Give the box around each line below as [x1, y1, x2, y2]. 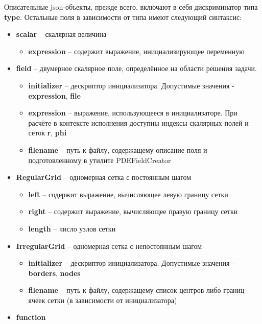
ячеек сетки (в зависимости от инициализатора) [28, 294, 177, 305]
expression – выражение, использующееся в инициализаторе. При [28, 107, 237, 118]
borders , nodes [28, 267, 81, 278]
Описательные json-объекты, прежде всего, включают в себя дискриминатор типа [4, 2, 258, 12]
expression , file [28, 90, 81, 101]
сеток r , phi [28, 127, 67, 138]
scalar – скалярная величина [16, 29, 107, 39]
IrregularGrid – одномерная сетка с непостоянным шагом [16, 240, 202, 251]
